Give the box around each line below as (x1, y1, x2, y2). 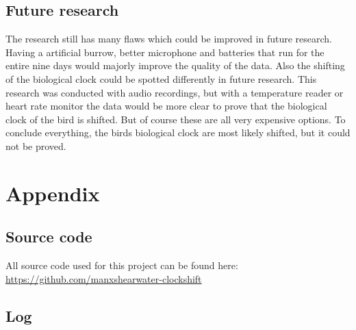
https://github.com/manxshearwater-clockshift (5, 271, 202, 285)
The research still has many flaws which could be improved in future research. (5, 31, 332, 46)
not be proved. (5, 138, 66, 153)
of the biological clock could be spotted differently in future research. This (5, 71, 317, 86)
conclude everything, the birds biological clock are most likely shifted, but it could (5, 125, 351, 140)
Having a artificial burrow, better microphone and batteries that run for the (5, 45, 325, 59)
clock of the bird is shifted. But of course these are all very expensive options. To (5, 112, 346, 126)
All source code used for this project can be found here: (5, 258, 238, 272)
